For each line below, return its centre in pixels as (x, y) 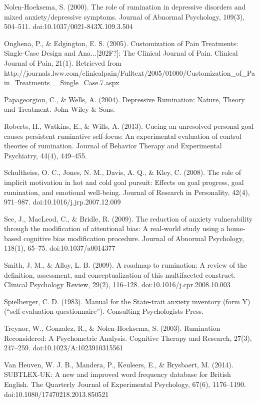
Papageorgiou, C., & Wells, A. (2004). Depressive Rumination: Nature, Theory (124, 99)
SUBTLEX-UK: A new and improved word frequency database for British (117, 374)
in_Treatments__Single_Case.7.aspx (62, 82)
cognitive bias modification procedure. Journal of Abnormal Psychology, (133, 238)
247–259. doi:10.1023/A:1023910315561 (64, 348)
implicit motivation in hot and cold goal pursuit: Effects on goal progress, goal (124, 182)
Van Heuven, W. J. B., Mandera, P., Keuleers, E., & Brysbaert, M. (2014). (119, 364)
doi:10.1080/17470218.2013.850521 (56, 394)
